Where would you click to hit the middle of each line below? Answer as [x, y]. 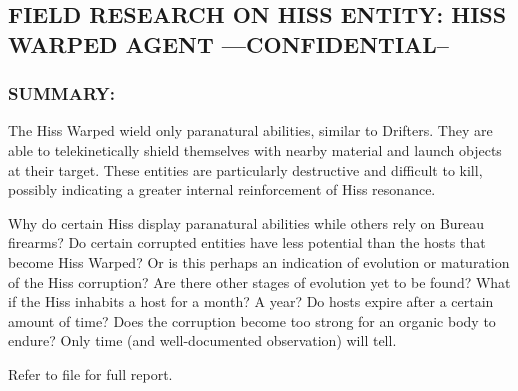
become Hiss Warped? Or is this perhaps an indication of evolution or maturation [259, 261]
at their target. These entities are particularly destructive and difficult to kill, [245, 169]
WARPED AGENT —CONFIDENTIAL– [228, 43]
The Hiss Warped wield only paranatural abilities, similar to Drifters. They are [250, 130]
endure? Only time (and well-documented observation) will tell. [202, 340]
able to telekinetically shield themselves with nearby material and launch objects [255, 149]
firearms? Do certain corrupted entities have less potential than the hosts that [247, 242]
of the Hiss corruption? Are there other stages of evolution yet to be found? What [259, 281]
